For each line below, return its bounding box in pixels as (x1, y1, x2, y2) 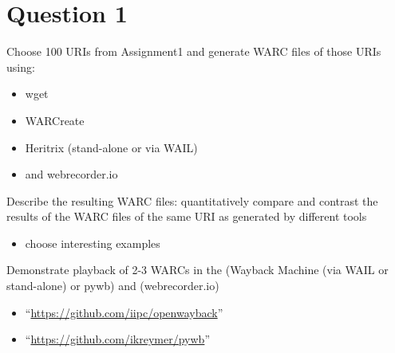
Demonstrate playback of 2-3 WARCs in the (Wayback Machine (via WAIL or (6, 261, 389, 278)
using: (6, 58, 35, 75)
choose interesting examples (25, 234, 160, 251)
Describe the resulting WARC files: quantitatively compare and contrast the (6, 192, 378, 209)
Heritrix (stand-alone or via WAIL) (25, 139, 198, 155)
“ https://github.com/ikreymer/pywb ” (25, 331, 210, 347)
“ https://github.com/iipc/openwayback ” (25, 304, 223, 320)
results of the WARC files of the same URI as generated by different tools (6, 208, 367, 225)
